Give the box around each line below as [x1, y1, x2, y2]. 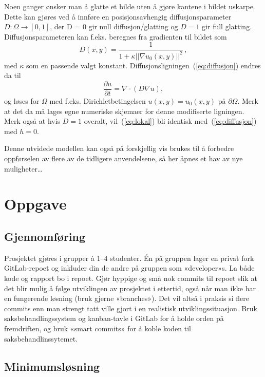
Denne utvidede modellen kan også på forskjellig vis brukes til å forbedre [4, 143, 234, 154]
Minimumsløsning [4, 358, 100, 374]
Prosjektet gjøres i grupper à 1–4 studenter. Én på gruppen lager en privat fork [4, 252, 254, 263]
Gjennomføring [4, 228, 86, 244]
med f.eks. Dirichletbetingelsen [49, 96, 146, 106]
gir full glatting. [202, 21, 252, 32]
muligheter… [4, 163, 43, 174]
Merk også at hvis [4, 116, 61, 126]
